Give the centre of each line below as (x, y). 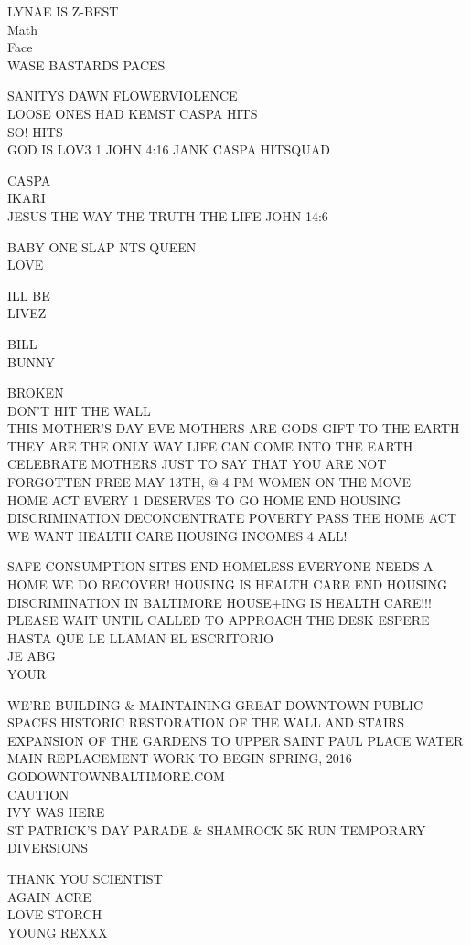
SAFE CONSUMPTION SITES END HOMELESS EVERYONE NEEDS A (220, 566)
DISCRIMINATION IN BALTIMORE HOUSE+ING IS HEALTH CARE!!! (219, 602)
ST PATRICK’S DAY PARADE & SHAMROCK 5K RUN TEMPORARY (217, 829)
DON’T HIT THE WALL (79, 410)
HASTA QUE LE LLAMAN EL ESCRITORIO (140, 637)
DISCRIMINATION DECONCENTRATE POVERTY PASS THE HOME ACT (232, 518)
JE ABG (32, 656)
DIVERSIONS (48, 848)
